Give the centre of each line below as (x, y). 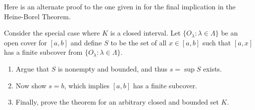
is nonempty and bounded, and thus (113, 68)
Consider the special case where (52, 33)
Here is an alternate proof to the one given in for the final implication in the (120, 6)
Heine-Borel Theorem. (37, 16)
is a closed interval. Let (145, 33)
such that (217, 42)
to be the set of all (139, 42)
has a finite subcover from (43, 52)
